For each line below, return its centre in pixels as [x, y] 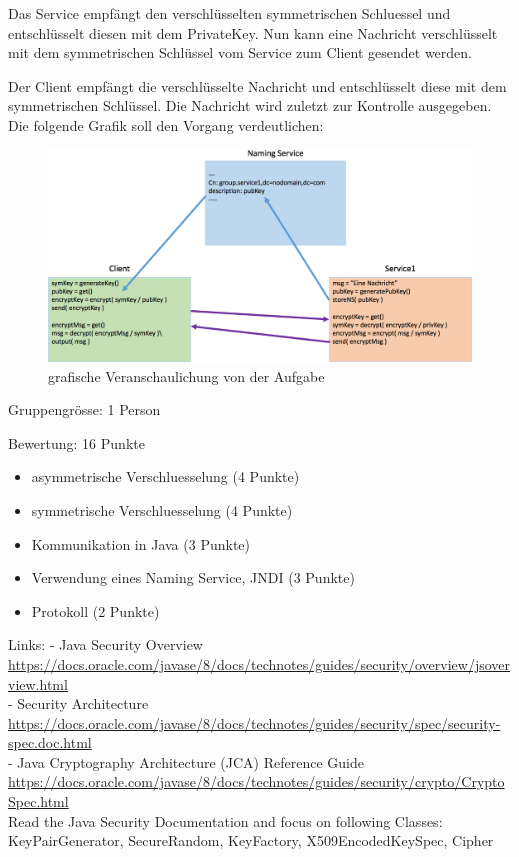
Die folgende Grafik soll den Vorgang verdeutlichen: [166, 124]
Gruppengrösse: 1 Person [84, 409]
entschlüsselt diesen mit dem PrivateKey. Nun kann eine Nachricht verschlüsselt [253, 32]
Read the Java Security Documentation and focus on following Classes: [225, 820]
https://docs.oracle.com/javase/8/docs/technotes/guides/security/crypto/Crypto [256, 781]
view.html [38, 683]
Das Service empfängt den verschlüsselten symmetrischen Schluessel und [229, 13]
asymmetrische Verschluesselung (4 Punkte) [165, 476]
